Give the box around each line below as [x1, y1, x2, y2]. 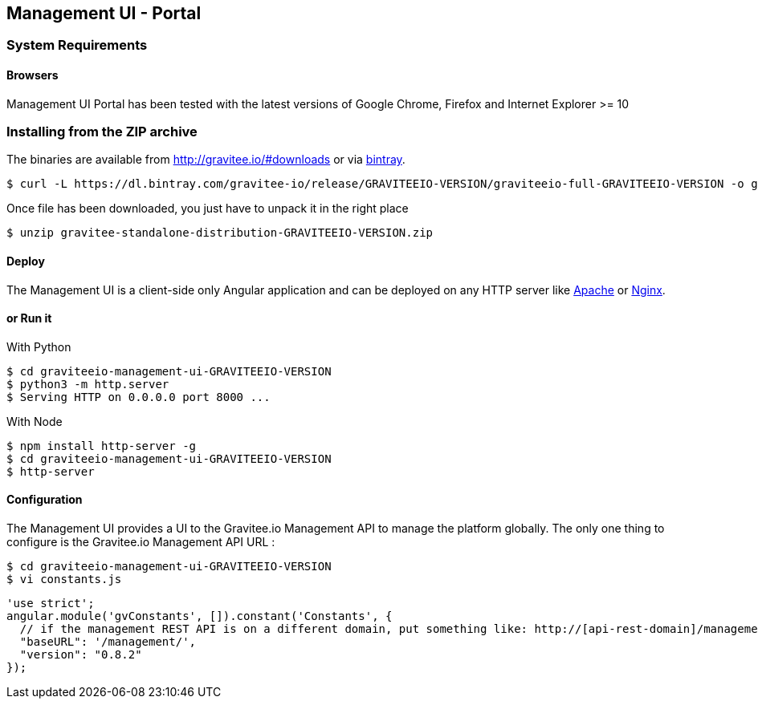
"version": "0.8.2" [19, 648, 142, 662]
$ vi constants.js [6, 573, 122, 586]
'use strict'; [6, 597, 95, 610]
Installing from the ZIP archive [6, 124, 198, 140]
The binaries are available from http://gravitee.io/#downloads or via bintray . [6, 152, 405, 167]
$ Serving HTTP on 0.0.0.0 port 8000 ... [6, 390, 271, 403]
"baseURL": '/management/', [19, 635, 197, 649]
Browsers [6, 68, 59, 83]
